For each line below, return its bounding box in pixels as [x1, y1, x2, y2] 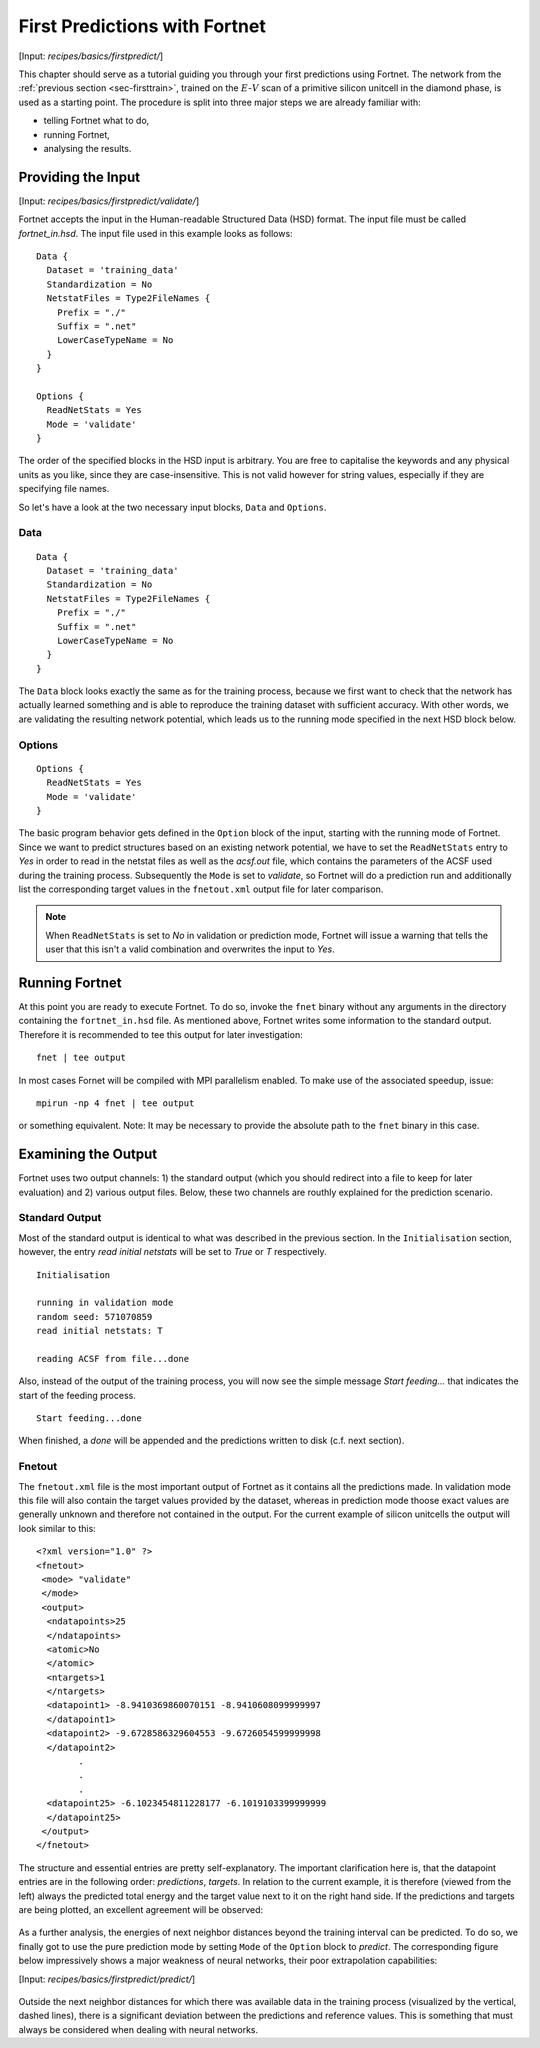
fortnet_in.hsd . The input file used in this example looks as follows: [18, 227, 294, 239]
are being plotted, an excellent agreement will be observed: [18, 1903, 264, 1915]
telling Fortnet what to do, [43, 115, 150, 127]
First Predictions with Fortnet [18, 15, 267, 37]
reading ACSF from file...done [36, 1353, 190, 1364]
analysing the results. [43, 142, 132, 154]
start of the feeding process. [18, 1389, 137, 1401]
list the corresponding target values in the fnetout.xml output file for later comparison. [18, 883, 384, 895]
